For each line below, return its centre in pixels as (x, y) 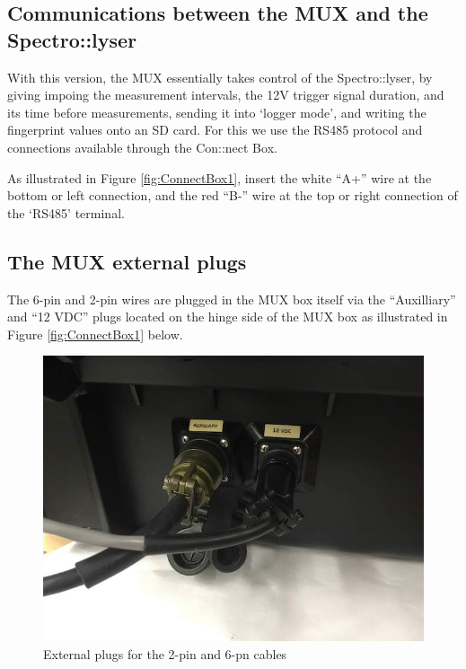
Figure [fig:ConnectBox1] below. (95, 334)
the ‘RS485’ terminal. (66, 212)
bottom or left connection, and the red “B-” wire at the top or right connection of (233, 195)
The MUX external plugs (127, 261)
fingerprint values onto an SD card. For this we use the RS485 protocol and (215, 130)
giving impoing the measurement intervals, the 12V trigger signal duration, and (226, 95)
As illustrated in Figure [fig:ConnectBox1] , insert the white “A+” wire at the (220, 177)
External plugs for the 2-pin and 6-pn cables (165, 653)
